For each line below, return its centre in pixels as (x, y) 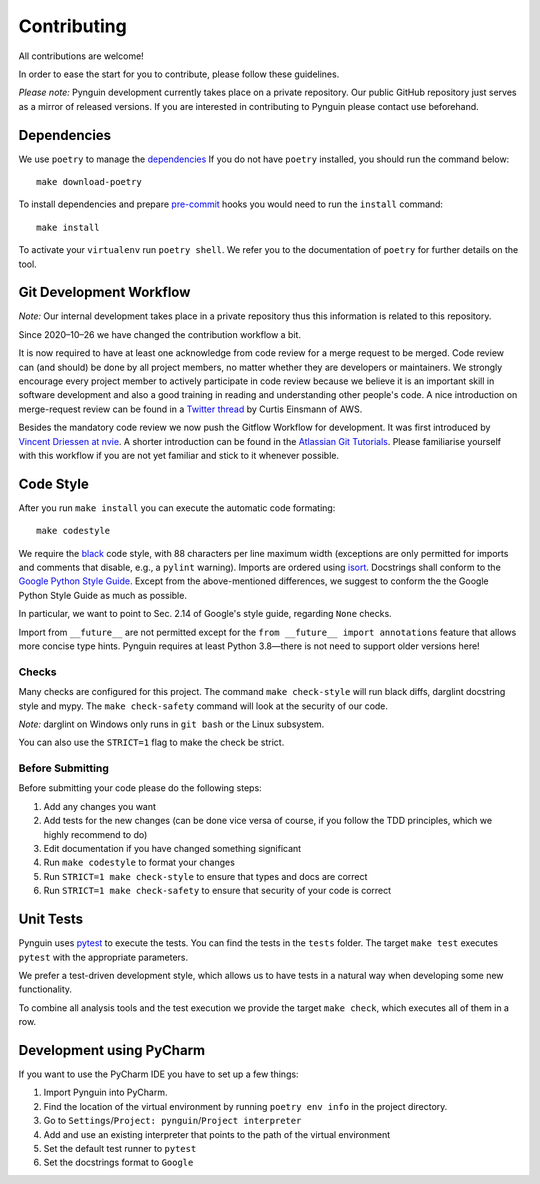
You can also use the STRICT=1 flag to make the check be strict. (151, 742)
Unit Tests (51, 919)
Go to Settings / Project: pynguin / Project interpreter (172, 1121)
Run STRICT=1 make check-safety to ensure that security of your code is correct (217, 891)
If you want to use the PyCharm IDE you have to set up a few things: (158, 1074)
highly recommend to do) (95, 834)
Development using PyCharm (111, 1050)
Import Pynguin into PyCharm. (105, 1092)
